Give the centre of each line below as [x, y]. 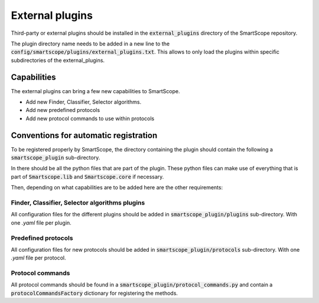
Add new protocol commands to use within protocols [90, 118]
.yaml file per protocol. [38, 258]
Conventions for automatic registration [84, 135]
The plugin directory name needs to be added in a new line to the [90, 44]
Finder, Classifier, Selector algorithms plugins [78, 203]
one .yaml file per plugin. [41, 223]
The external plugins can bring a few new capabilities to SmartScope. [95, 91]
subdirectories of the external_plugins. [58, 60]
